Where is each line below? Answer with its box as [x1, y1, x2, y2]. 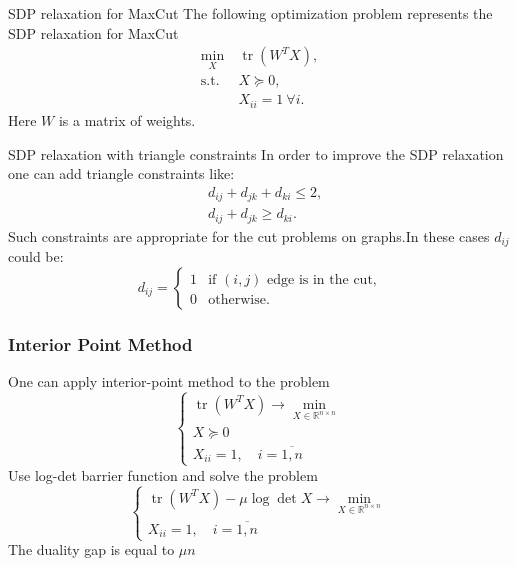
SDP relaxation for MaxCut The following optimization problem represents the [8, 3, 493, 23]
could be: [8, 246, 64, 267]
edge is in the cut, [267, 272, 377, 287]
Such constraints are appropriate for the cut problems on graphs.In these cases [8, 225, 490, 246]
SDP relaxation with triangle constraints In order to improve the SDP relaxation [8, 143, 504, 164]
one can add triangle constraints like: [8, 163, 235, 184]
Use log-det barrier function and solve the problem [8, 464, 318, 485]
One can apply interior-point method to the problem [8, 370, 330, 391]
